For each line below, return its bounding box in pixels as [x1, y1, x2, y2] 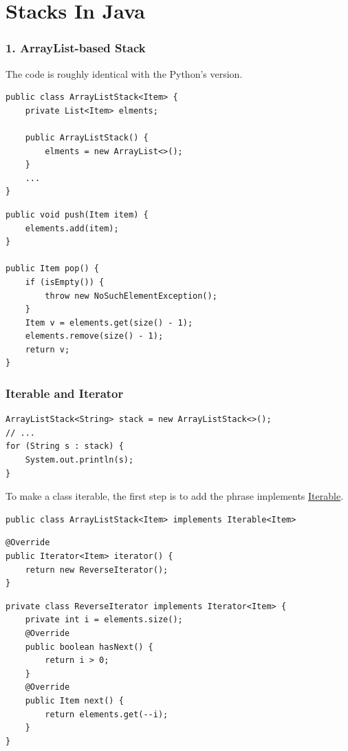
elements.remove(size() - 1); [25, 331, 164, 341]
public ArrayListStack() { [25, 132, 149, 142]
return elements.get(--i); [45, 709, 168, 719]
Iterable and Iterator [6, 384, 124, 401]
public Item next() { [25, 695, 124, 706]
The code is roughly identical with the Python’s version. [6, 66, 243, 81]
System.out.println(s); [25, 455, 134, 465]
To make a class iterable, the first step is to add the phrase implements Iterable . [6, 489, 344, 503]
